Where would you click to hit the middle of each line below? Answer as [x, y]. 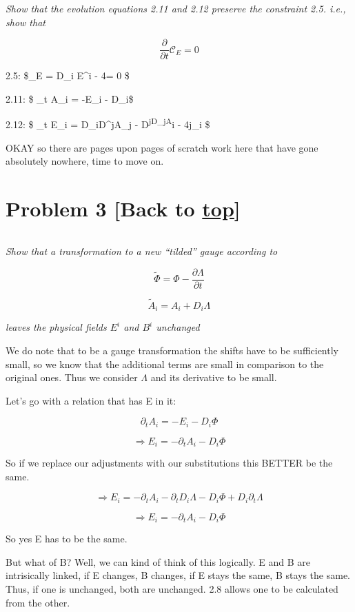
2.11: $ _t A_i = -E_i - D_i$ [70, 98]
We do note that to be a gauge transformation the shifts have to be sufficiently [172, 350]
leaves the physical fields [56, 327]
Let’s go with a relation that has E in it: [91, 400]
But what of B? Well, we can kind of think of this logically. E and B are [158, 561]
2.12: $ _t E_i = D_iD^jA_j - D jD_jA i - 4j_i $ [108, 123]
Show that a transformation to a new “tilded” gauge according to [142, 251]
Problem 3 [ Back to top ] [123, 208]
